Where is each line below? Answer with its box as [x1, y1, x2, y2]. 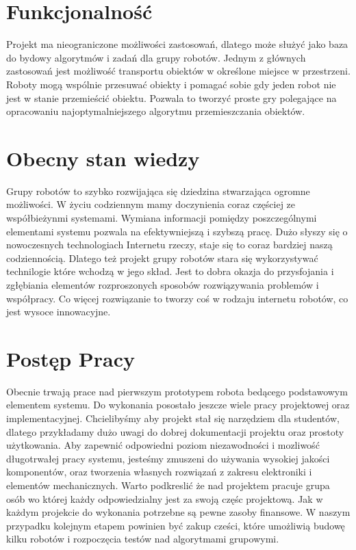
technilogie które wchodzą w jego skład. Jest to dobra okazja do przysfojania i [6, 264, 334, 278]
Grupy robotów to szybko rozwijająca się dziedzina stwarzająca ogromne [6, 183, 310, 198]
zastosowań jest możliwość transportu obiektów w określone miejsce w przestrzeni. [6, 64, 351, 78]
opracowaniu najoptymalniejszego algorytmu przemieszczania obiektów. [6, 104, 305, 118]
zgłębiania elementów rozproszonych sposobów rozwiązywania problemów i [6, 277, 319, 291]
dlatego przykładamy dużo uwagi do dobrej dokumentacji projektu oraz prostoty [6, 424, 344, 438]
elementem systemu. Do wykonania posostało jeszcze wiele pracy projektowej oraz [6, 397, 350, 412]
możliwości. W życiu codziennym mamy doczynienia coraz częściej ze [6, 197, 296, 211]
